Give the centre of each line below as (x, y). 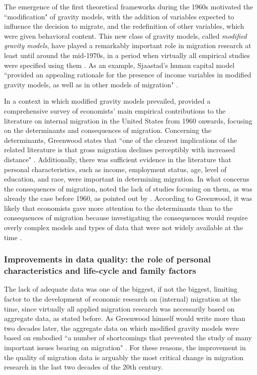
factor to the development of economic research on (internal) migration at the (122, 298)
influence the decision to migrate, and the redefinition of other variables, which (124, 26)
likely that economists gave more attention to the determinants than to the (118, 208)
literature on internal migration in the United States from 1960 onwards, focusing (128, 120)
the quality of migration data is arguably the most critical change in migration (124, 357)
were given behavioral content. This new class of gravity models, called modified (126, 35)
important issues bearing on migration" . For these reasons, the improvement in (125, 347)
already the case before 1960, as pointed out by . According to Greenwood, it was (128, 198)
